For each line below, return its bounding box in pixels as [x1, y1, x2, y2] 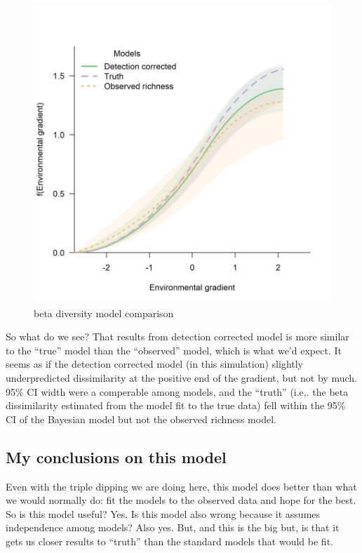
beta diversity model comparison [34, 305, 174, 320]
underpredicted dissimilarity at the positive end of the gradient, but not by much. [6, 370, 357, 385]
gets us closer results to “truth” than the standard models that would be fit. [6, 533, 333, 548]
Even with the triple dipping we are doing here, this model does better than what [6, 479, 357, 493]
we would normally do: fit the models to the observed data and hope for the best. [6, 493, 356, 507]
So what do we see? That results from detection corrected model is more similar [6, 329, 349, 344]
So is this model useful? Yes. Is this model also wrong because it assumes [6, 506, 321, 521]
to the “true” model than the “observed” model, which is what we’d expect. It [6, 342, 342, 357]
